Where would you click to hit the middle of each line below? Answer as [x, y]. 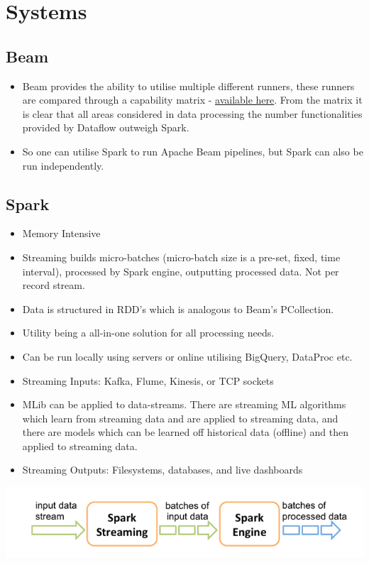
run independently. [63, 165]
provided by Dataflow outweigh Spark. [106, 127]
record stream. [54, 285]
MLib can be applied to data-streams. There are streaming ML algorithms [184, 404]
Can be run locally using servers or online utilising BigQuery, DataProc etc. [187, 356]
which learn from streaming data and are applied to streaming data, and [180, 418]
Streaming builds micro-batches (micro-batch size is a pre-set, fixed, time [181, 257]
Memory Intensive [61, 233]
